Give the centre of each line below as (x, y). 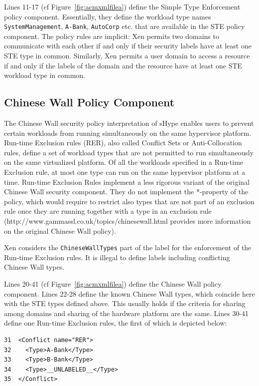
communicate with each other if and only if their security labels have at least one (128, 46)
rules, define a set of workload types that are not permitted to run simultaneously (129, 152)
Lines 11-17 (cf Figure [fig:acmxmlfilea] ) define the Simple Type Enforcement (122, 6)
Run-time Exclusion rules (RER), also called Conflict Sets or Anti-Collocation (123, 143)
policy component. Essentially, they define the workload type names (108, 16)
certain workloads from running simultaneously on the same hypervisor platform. (128, 133)
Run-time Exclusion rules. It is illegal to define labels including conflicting (117, 257)
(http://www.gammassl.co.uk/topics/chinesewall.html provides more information (128, 220)
